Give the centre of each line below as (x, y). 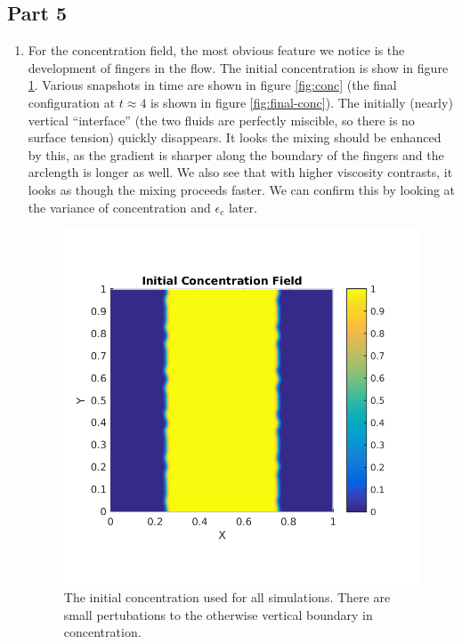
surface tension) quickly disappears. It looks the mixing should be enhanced (235, 137)
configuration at (72, 102)
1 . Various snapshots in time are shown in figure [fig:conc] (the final (212, 85)
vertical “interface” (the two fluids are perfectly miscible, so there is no (221, 120)
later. (243, 207)
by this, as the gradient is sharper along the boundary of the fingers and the (236, 154)
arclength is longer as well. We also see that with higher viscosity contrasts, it (240, 172)
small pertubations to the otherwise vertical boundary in (218, 614)
